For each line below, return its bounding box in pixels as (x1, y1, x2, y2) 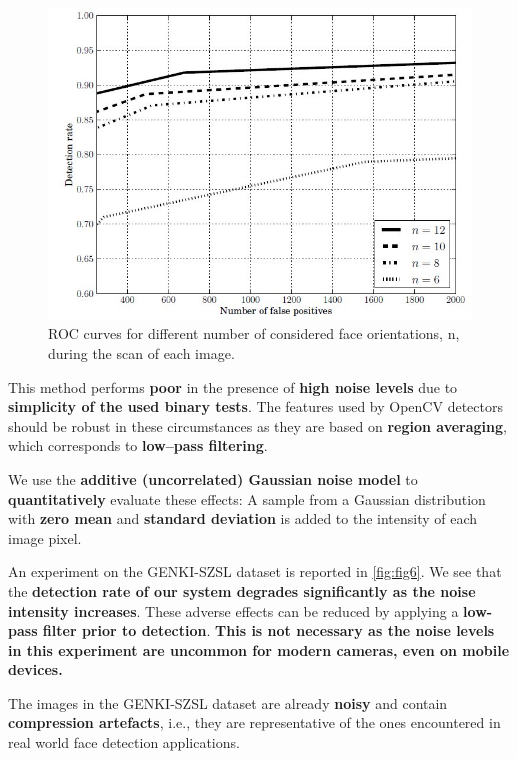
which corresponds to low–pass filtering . (8, 435, 268, 456)
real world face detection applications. (8, 732, 240, 753)
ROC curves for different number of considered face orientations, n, (48, 323, 460, 344)
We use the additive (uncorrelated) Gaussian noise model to (8, 468, 418, 489)
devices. (8, 659, 63, 680)
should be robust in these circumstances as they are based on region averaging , (8, 415, 507, 436)
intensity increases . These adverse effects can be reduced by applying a (8, 600, 459, 621)
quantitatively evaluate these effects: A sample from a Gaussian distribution (8, 488, 486, 509)
